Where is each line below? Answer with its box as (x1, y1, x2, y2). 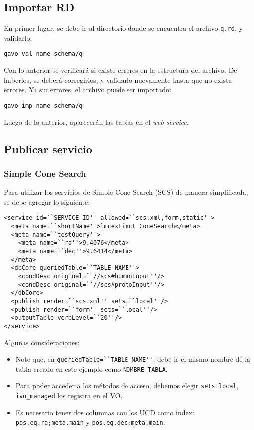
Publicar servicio (4, 141, 92, 156)
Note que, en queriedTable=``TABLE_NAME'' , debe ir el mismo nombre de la (15, 354, 251, 364)
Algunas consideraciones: (4, 337, 80, 347)
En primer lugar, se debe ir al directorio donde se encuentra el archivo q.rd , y (4, 23, 243, 33)
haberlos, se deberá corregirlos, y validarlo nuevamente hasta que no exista (4, 74, 232, 85)
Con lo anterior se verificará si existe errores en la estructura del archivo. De (4, 65, 237, 75)
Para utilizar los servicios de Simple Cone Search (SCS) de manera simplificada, (4, 187, 248, 197)
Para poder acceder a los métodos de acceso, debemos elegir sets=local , (15, 380, 239, 391)
